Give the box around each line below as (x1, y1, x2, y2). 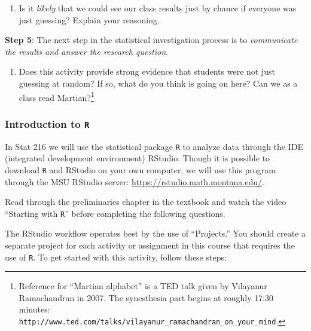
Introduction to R (5, 116, 90, 131)
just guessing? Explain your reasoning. (19, 13, 160, 26)
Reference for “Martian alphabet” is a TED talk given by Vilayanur (19, 280, 267, 292)
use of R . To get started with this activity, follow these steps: (5, 250, 227, 263)
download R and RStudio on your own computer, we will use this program (5, 163, 276, 176)
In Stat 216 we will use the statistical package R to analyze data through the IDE (5, 140, 303, 152)
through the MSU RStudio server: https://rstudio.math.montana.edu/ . (5, 175, 264, 188)
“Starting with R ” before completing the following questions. (5, 207, 225, 219)
